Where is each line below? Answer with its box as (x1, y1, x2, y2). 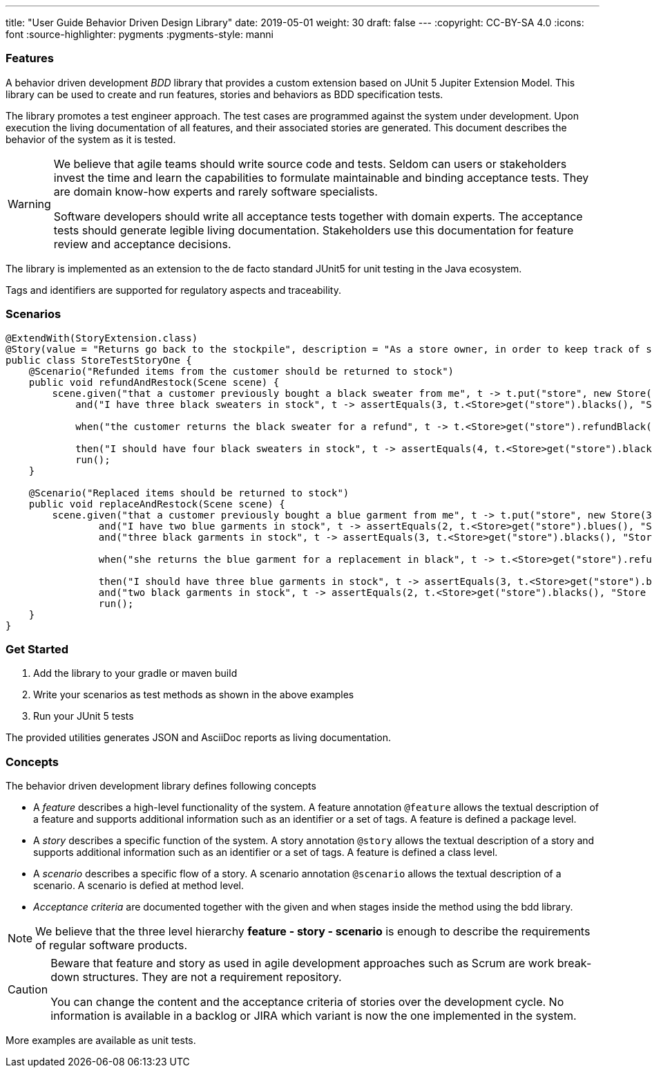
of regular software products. (35, 938, 188, 952)
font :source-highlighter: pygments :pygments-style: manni (6, 28, 274, 40)
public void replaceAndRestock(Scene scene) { (28, 498, 285, 510)
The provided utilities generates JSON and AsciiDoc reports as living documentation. (6, 731, 392, 744)
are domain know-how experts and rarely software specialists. (53, 184, 378, 198)
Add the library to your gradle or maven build (33, 667, 238, 680)
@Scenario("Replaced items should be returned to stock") (28, 487, 349, 498)
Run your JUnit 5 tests (33, 710, 134, 722)
